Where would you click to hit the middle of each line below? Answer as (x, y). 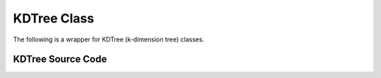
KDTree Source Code (60, 59)
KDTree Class (54, 18)
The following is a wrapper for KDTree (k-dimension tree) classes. (109, 39)
